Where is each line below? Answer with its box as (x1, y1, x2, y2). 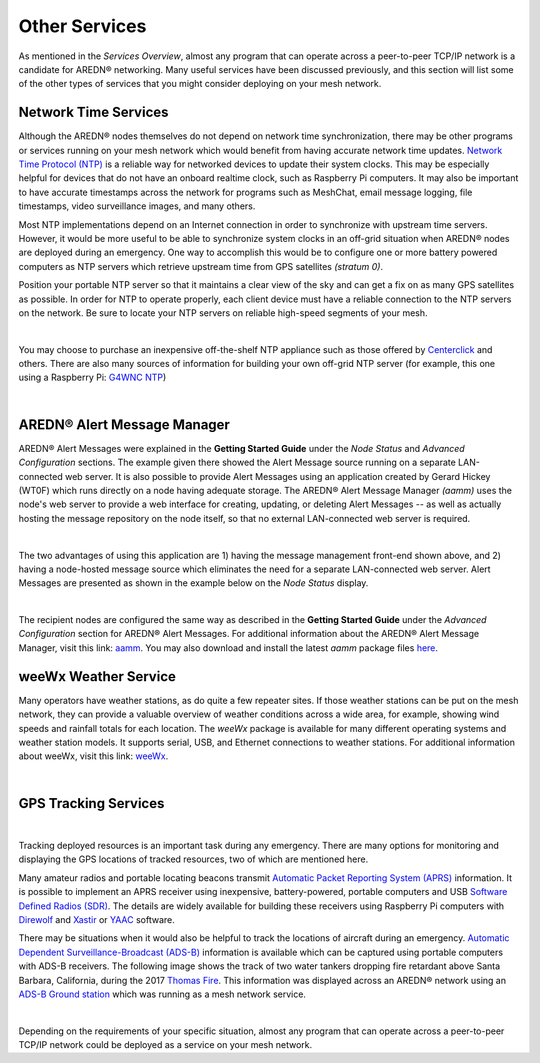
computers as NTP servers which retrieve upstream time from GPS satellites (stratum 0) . (18, 260, 384, 272)
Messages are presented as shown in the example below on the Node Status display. (18, 577, 369, 589)
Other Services (18, 15, 147, 37)
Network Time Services (18, 104, 169, 121)
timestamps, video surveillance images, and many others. (18, 200, 256, 212)
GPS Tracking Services (18, 795, 165, 812)
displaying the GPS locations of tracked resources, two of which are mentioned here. (18, 853, 369, 865)
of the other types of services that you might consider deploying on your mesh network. (18, 78, 382, 90)
